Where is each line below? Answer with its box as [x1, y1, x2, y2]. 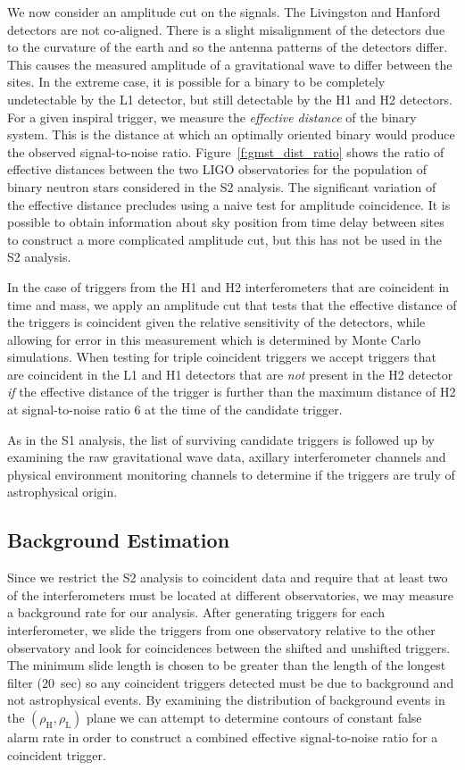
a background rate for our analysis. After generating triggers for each [7, 603, 385, 622]
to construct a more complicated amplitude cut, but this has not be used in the [7, 230, 442, 248]
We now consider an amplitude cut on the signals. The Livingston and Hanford [7, 3, 441, 21]
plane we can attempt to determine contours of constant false [87, 707, 422, 726]
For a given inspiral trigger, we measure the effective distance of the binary [7, 107, 417, 126]
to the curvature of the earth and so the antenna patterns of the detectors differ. [7, 38, 448, 56]
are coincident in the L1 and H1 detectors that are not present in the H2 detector [7, 364, 453, 383]
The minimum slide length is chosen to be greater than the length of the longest [7, 656, 446, 674]
